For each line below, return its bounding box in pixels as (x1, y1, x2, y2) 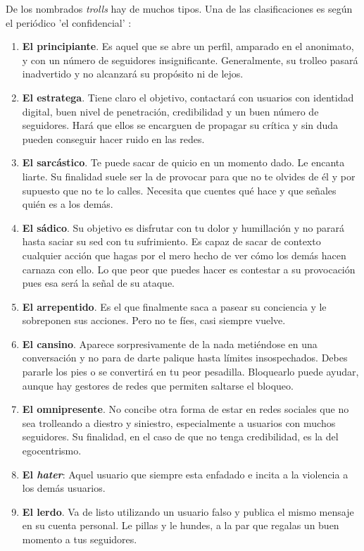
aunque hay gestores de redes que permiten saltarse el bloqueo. (22, 378, 294, 392)
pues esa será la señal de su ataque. (22, 275, 175, 290)
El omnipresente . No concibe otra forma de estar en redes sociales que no (22, 402, 349, 416)
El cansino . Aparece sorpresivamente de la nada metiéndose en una (22, 336, 318, 351)
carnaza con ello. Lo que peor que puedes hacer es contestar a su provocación (22, 261, 356, 276)
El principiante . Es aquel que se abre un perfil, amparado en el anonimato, (22, 39, 354, 54)
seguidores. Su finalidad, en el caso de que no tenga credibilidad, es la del (22, 429, 339, 444)
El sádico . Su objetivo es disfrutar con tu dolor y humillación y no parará (22, 220, 344, 235)
